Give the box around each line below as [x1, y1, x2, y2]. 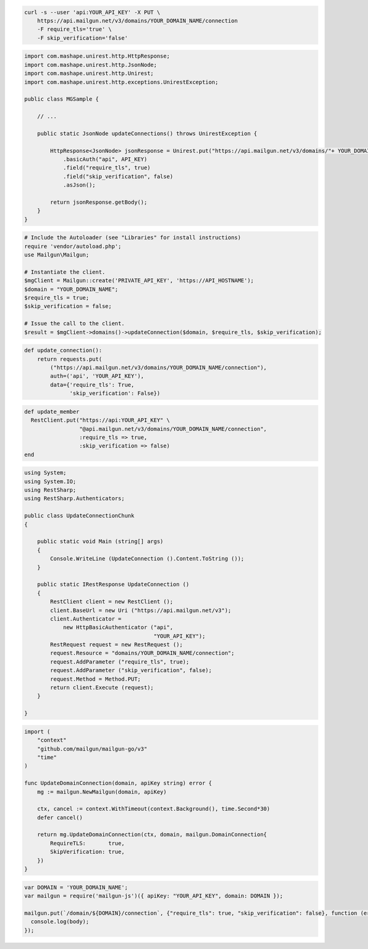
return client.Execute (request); [50, 684, 154, 691]
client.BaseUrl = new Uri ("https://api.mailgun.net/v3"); [50, 606, 232, 614]
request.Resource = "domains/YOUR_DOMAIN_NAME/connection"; [50, 649, 235, 657]
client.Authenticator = [50, 615, 122, 622]
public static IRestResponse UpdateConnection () [37, 581, 190, 588]
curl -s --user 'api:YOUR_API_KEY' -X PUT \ [24, 9, 161, 15]
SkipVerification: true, [50, 848, 125, 856]
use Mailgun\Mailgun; [24, 252, 90, 258]
